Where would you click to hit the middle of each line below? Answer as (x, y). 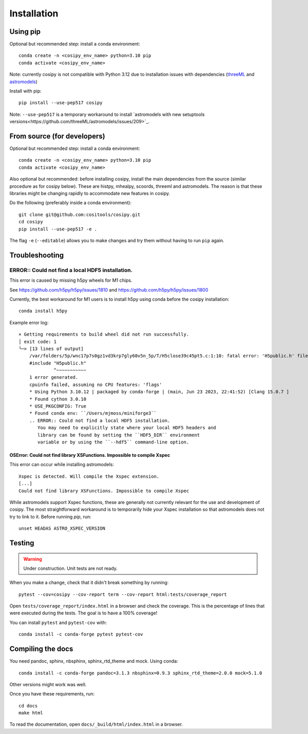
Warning (33, 559)
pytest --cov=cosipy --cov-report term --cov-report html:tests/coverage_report (123, 594)
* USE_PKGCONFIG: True (58, 406)
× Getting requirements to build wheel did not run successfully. (104, 334)
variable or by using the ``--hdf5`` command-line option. (113, 442)
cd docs (28, 706)
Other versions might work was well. (48, 684)
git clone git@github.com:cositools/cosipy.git (80, 215)
